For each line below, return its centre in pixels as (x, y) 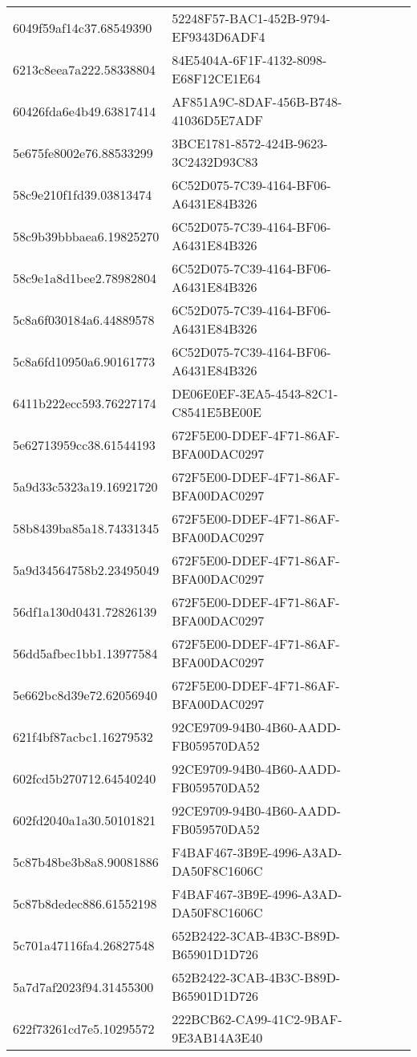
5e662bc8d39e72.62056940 (85, 695)
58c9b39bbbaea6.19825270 (86, 236)
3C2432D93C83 (215, 162)
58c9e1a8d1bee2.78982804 (85, 277)
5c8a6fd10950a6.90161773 (84, 361)
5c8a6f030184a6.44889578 (84, 319)
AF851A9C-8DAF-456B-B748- (257, 101)
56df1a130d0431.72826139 (85, 611)
